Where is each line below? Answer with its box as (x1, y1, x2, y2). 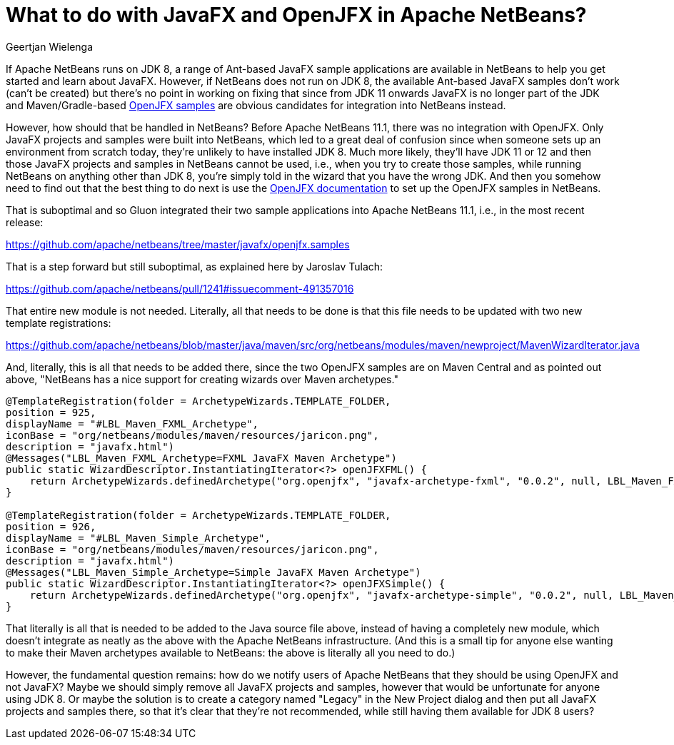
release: (6, 216, 44, 228)
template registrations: (6, 316, 111, 329)
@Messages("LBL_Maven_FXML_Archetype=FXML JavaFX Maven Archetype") (6, 452, 397, 464)
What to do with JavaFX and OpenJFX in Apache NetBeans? (6, 3, 587, 27)
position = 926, (6, 520, 96, 532)
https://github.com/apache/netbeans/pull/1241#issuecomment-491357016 (6, 282, 354, 295)
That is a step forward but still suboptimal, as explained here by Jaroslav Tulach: (6, 260, 383, 273)
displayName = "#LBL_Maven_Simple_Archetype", (6, 532, 271, 544)
